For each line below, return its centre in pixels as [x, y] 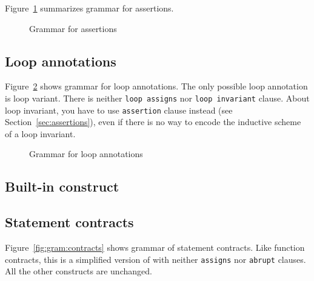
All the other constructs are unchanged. [78, 271]
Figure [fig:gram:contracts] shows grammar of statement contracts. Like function [155, 247]
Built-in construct [62, 186]
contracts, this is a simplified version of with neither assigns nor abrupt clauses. [155, 259]
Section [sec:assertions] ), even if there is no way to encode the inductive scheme [153, 122]
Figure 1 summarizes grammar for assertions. [89, 8]
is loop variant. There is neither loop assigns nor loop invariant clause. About [157, 98]
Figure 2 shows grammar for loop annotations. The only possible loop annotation [156, 86]
